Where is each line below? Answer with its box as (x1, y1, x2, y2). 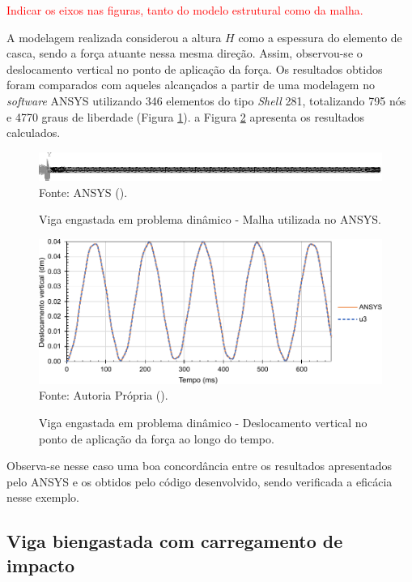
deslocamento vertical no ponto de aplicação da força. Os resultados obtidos (6, 60, 383, 77)
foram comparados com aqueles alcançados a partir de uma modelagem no (6, 76, 375, 93)
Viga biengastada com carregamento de (6, 529, 343, 554)
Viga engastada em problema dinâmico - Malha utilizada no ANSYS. (39, 211, 381, 228)
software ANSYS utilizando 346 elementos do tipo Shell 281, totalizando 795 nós (6, 92, 406, 109)
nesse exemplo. (6, 489, 79, 506)
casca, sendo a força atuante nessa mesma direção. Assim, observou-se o (6, 45, 363, 62)
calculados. (6, 124, 61, 141)
